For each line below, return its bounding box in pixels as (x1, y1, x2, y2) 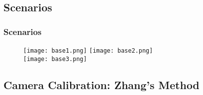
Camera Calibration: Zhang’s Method (3, 77, 200, 92)
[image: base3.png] (23, 55, 87, 63)
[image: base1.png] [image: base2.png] (23, 47, 153, 54)
